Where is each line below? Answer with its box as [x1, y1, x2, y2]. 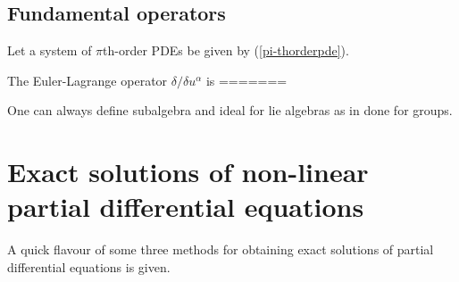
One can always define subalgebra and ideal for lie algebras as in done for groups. [7, 101, 453, 120]
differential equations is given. [7, 257, 171, 276]
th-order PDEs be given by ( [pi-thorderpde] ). [103, 41, 349, 60]
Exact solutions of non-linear [7, 153, 369, 190]
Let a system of [7, 41, 92, 60]
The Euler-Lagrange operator [7, 70, 168, 89]
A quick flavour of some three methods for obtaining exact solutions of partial [7, 240, 434, 259]
